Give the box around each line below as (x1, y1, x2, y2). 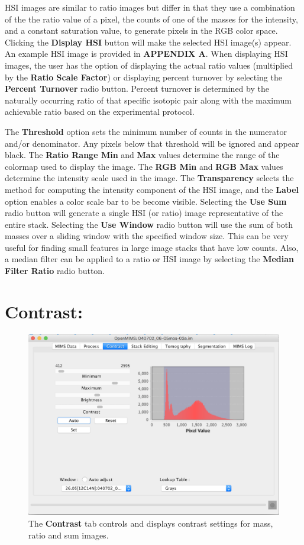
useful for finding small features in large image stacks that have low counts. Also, (5, 241, 299, 253)
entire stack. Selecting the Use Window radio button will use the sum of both (5, 218, 293, 230)
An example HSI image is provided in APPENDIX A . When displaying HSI (5, 47, 288, 60)
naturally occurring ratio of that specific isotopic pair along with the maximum (5, 93, 292, 106)
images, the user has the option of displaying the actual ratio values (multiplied (5, 59, 293, 71)
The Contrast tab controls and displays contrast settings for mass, (28, 517, 273, 529)
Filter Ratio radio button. (5, 265, 105, 277)
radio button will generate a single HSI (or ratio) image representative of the (5, 207, 283, 219)
